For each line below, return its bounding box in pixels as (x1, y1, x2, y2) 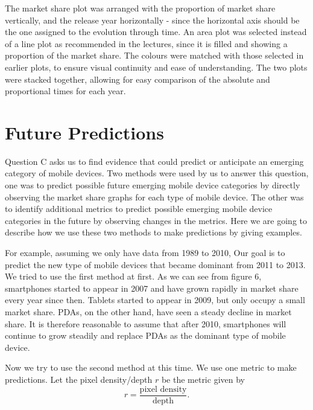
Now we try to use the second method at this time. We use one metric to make (5, 361, 297, 374)
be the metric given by (161, 373, 245, 385)
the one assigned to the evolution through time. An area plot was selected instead (5, 25, 307, 38)
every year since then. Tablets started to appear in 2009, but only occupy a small (5, 293, 305, 306)
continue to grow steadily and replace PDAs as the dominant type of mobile (5, 329, 286, 342)
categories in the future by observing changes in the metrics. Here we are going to (5, 214, 307, 226)
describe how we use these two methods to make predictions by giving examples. (5, 226, 302, 239)
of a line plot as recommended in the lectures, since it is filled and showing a (5, 37, 288, 50)
